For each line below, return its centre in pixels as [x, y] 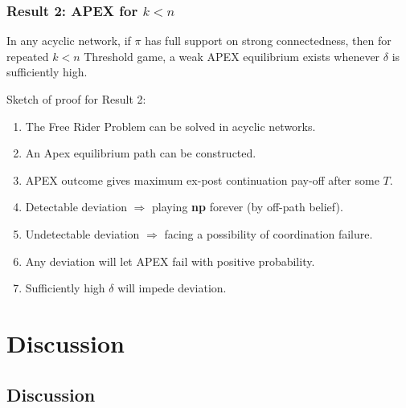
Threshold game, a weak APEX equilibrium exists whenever [232, 56]
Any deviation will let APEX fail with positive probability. [170, 261]
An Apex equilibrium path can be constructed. [141, 153]
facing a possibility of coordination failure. [269, 233]
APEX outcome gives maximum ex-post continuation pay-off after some [202, 180]
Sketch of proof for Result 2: [76, 99]
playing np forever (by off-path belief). [248, 207]
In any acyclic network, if [69, 41]
